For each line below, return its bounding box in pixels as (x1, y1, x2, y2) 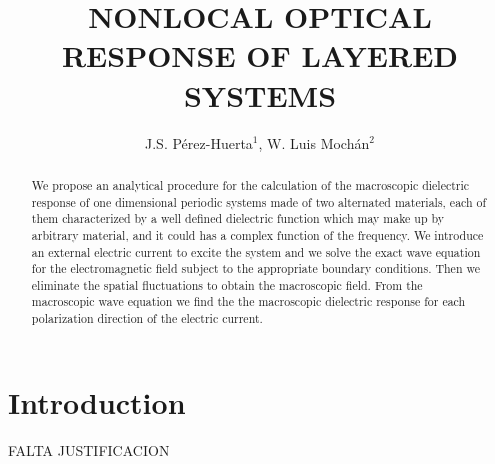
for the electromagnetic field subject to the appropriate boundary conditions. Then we (31, 260, 481, 277)
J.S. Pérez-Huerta (145, 132, 253, 153)
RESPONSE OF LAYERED (61, 35, 459, 76)
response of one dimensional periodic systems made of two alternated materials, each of (31, 193, 487, 210)
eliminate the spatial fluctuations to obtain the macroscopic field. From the (31, 276, 423, 293)
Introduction (8, 381, 186, 422)
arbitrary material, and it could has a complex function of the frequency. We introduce (31, 226, 484, 243)
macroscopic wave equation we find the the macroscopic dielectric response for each (31, 293, 466, 310)
